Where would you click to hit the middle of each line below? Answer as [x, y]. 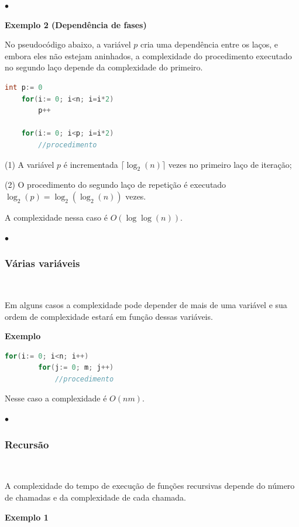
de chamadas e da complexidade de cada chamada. [95, 497]
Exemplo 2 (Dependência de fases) [76, 24]
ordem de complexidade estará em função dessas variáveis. [109, 316]
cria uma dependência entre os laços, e [209, 44]
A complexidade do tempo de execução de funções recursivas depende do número [150, 486]
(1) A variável [30, 164]
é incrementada [91, 164]
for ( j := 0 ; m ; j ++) [76, 368]
